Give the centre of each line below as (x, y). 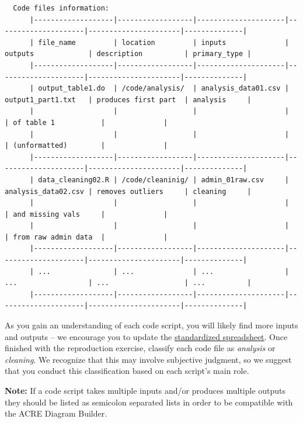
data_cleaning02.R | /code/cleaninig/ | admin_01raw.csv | (163, 180)
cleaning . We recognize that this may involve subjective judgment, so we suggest (148, 359)
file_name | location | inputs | (163, 42)
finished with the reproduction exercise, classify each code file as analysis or (140, 348)
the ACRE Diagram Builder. (56, 413)
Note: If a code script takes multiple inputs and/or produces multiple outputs (145, 390)
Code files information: (61, 8)
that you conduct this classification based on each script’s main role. (127, 371)
